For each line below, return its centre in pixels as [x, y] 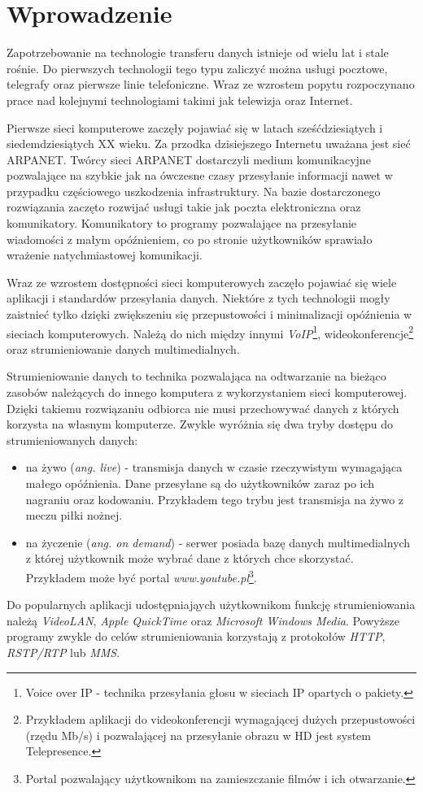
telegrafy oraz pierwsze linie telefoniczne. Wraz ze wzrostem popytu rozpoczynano [211, 84]
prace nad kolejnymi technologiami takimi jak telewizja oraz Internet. [180, 100]
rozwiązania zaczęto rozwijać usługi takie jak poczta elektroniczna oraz [184, 207]
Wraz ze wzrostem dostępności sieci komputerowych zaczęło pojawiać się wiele [202, 282]
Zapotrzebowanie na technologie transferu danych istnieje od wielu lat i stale [198, 52]
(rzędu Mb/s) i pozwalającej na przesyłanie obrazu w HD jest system [198, 735]
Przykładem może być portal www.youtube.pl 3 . [141, 576]
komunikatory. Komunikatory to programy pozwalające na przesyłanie [182, 223]
